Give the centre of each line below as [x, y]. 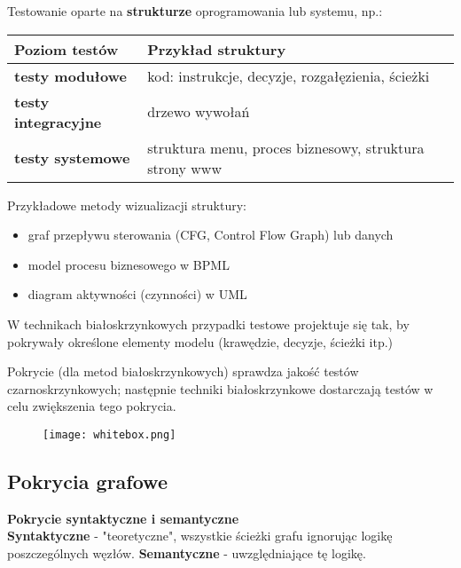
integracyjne [58, 122]
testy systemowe [72, 158]
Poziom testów [66, 49]
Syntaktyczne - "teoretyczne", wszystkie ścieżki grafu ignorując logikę [200, 536]
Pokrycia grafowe [87, 481]
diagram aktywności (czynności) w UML [137, 294]
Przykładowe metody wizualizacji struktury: [127, 205]
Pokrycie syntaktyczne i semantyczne [123, 518]
